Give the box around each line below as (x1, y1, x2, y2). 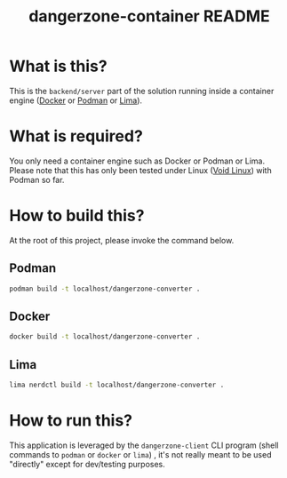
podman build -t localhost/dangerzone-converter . (9, 284, 201, 293)
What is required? (9, 126, 144, 147)
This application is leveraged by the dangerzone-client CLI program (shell (9, 440, 279, 450)
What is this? (9, 56, 108, 76)
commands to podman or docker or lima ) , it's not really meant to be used (9, 449, 272, 459)
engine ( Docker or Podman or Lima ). (9, 95, 143, 106)
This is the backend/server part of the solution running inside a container (9, 85, 275, 96)
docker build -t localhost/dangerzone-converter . (9, 332, 201, 341)
